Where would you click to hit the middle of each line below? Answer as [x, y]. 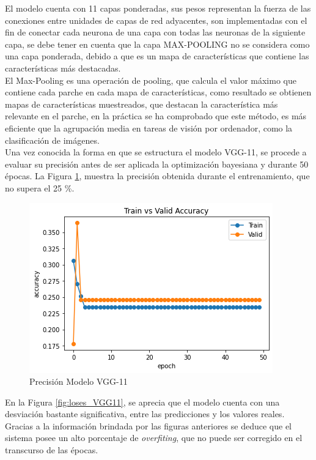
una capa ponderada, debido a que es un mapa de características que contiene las [157, 56]
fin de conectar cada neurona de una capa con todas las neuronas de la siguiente [155, 32]
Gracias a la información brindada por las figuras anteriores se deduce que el [148, 425]
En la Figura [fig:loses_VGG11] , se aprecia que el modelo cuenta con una [142, 402]
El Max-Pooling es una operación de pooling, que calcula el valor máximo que [151, 80]
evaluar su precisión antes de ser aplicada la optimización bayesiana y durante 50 [157, 164]
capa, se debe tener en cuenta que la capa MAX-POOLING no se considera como [157, 44]
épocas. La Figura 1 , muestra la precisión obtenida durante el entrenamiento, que [157, 176]
